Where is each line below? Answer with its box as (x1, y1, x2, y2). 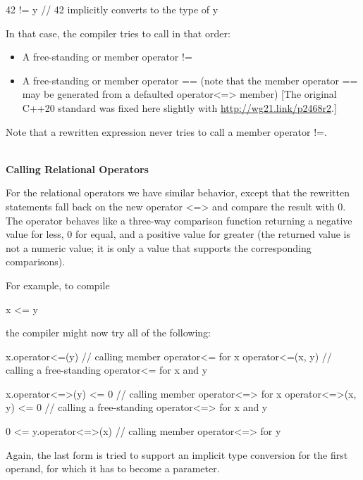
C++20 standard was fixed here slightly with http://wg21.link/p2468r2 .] (22, 100, 337, 115)
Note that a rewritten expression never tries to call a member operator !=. (6, 124, 327, 139)
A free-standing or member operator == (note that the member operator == (22, 72, 358, 87)
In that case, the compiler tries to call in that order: (6, 25, 230, 40)
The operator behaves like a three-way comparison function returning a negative (6, 213, 352, 227)
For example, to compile (6, 277, 110, 292)
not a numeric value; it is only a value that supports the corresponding (6, 240, 312, 255)
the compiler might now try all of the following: (6, 325, 211, 340)
